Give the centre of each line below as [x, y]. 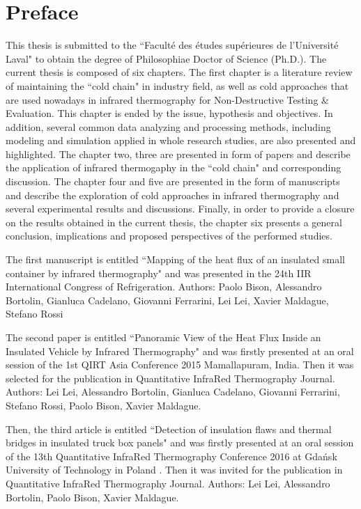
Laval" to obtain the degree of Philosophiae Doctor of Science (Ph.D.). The [166, 58]
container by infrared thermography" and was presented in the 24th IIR [159, 273]
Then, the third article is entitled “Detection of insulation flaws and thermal [169, 429]
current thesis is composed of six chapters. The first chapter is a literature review [179, 72]
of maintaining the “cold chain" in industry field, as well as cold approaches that [177, 85]
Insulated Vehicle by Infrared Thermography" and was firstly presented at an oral [180, 351]
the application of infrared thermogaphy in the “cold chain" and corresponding [174, 167]
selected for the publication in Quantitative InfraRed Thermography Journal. [170, 378]
